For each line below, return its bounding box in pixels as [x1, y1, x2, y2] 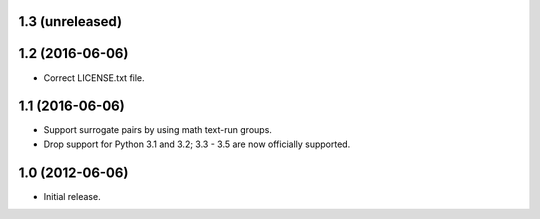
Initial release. [43, 190, 101, 202]
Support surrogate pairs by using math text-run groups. [43, 124, 272, 136]
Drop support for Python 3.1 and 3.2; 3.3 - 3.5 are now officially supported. [43, 138, 351, 150]
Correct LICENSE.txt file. [43, 71, 145, 84]
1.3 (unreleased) [18, 13, 123, 30]
